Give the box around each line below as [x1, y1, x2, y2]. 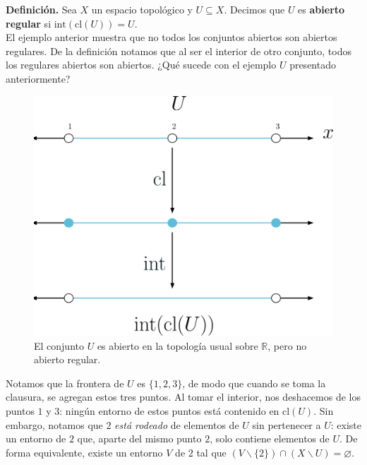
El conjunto [34, 338, 84, 353]
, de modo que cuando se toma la [182, 375, 326, 390]
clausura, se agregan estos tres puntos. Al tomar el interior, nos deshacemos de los [6, 389, 361, 404]
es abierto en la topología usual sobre [97, 338, 258, 353]
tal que [196, 445, 227, 459]
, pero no [267, 338, 307, 353]
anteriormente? [6, 71, 71, 86]
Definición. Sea [6, 2, 77, 16]
